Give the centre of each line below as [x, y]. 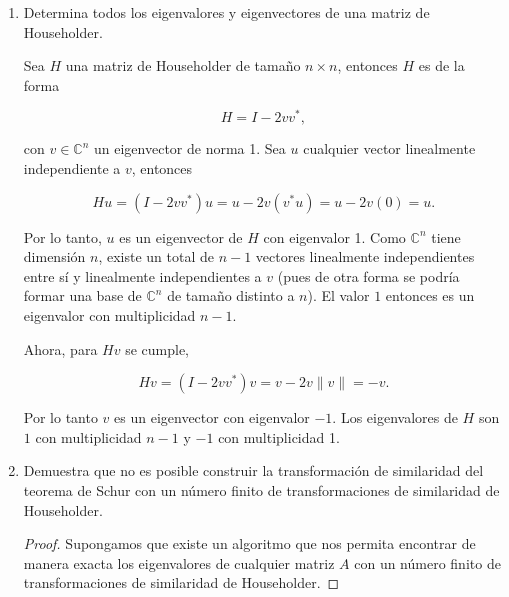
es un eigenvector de [181, 236]
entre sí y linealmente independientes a [142, 275]
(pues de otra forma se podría [368, 275]
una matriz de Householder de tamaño [183, 65]
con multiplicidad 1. [279, 436]
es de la [441, 65]
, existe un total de [156, 256]
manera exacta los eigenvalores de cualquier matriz [179, 562]
